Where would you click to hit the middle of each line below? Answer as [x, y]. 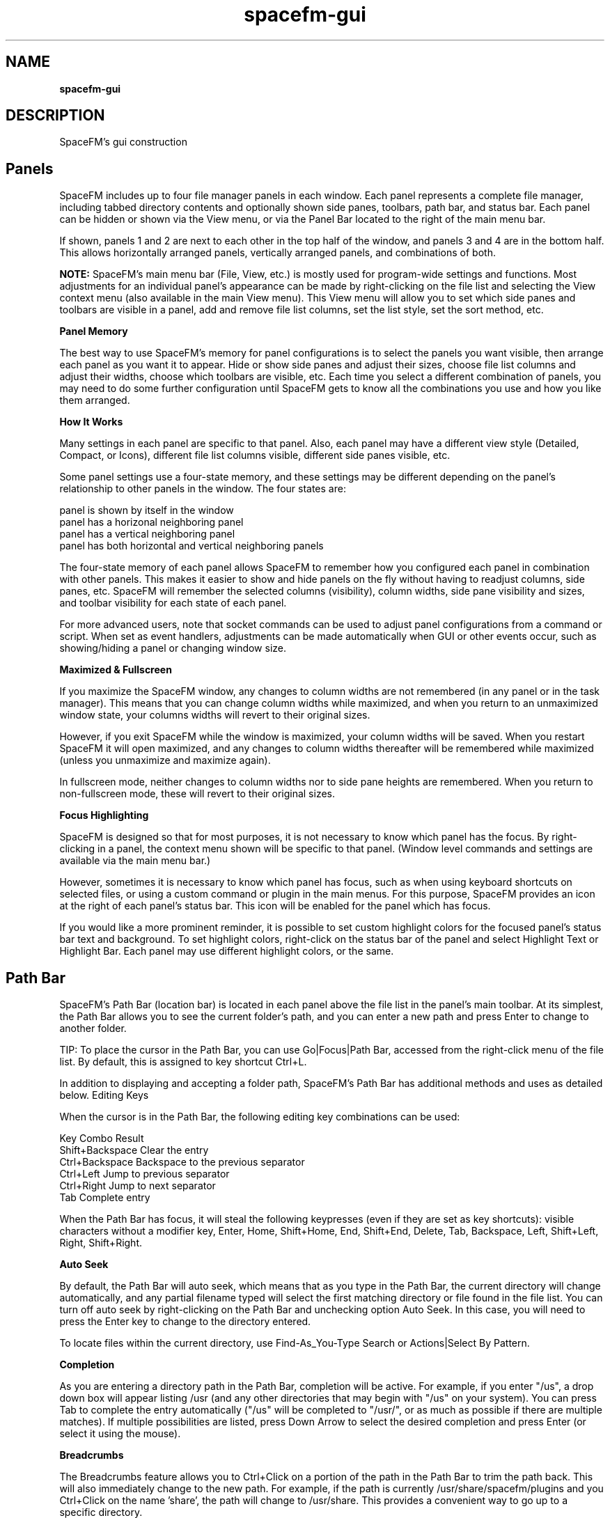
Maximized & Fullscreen [116, 670]
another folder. [93, 1028]
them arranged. [95, 400]
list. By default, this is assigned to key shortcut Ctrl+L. [183, 1062]
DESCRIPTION [55, 116]
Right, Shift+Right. [101, 1243]
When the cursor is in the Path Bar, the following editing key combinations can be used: [260, 1117]
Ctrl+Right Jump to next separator [138, 1186]
